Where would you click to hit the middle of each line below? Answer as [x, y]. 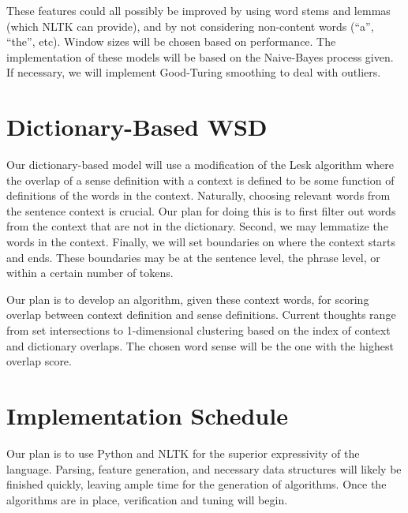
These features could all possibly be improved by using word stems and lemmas [198, 10]
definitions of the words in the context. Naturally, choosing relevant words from [198, 195]
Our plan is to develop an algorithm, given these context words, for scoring [188, 299]
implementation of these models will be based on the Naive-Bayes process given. [200, 56]
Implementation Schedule [147, 415]
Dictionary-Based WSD [137, 127]
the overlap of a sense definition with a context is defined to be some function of [200, 180]
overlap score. [39, 361]
